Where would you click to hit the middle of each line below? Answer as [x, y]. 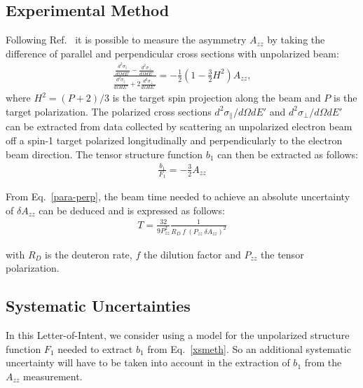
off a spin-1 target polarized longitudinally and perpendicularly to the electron [174, 140]
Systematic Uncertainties [98, 306]
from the [323, 362]
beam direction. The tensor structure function [104, 154]
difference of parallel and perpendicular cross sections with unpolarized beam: [172, 53]
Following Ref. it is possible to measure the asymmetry [126, 40]
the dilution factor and [192, 254]
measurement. [53, 376]
